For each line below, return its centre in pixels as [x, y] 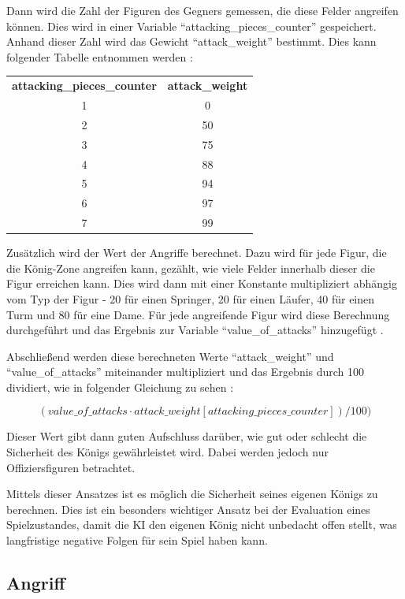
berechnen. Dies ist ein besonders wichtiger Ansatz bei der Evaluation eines [188, 509]
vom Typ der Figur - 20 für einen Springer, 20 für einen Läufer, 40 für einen [191, 298]
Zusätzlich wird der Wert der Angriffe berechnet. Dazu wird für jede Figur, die [197, 253]
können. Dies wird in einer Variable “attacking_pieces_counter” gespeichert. [191, 26]
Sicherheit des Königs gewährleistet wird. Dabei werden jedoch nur [167, 452]
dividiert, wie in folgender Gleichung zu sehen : [120, 387]
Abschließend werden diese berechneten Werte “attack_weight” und [170, 356]
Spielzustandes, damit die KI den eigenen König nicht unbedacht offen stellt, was [202, 525]
